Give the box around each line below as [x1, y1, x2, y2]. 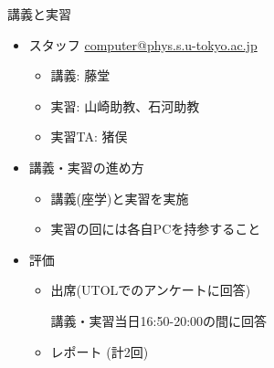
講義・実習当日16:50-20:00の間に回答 [50, 310, 268, 330]
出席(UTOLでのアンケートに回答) [50, 280, 251, 300]
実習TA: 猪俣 [50, 127, 128, 146]
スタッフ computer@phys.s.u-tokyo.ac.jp [28, 35, 258, 54]
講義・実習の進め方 [28, 157, 144, 176]
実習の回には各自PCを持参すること [50, 219, 261, 238]
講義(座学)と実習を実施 [50, 188, 189, 207]
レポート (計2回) [50, 342, 149, 361]
